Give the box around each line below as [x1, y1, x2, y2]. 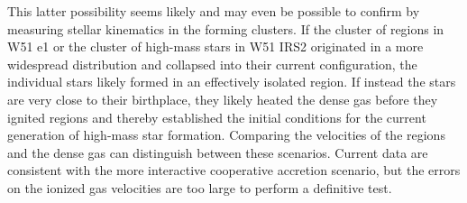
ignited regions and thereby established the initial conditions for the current [7, 107, 426, 126]
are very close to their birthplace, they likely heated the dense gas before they [7, 89, 438, 108]
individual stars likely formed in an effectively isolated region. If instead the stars [7, 72, 456, 91]
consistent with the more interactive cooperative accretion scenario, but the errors [7, 161, 461, 180]
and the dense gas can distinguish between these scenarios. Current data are [7, 143, 428, 161]
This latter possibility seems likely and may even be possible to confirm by [7, 2, 420, 20]
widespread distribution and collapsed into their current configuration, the [7, 54, 417, 73]
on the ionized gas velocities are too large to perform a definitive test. [7, 178, 392, 197]
